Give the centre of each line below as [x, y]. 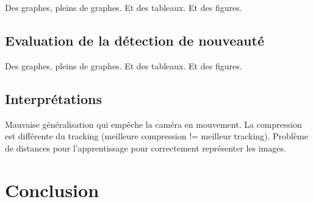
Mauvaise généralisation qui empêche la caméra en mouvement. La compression [153, 124]
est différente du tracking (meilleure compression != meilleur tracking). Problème [156, 136]
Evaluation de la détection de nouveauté [135, 40]
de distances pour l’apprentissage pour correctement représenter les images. [146, 148]
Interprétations [53, 98]
